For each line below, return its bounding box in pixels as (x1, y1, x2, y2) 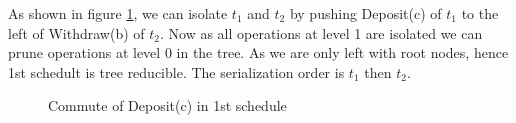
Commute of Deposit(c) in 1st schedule (48, 95, 287, 116)
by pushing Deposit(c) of (289, 3, 442, 23)
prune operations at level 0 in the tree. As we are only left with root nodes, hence (8, 42, 509, 63)
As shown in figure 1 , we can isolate (8, 3, 228, 23)
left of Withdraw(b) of (8, 22, 145, 43)
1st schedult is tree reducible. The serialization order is (8, 61, 345, 82)
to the (461, 3, 499, 23)
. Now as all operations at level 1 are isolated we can (159, 22, 483, 43)
